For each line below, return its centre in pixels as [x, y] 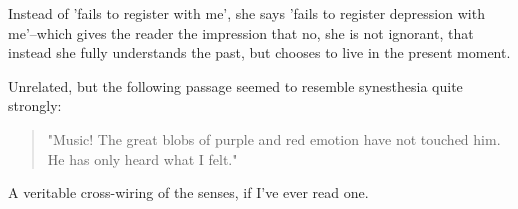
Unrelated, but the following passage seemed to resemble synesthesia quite [235, 85]
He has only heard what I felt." [142, 158]
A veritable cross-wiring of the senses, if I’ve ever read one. [188, 192]
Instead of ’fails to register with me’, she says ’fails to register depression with [246, 13]
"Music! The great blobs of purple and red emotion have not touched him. [274, 138]
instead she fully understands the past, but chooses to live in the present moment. [259, 52]
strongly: [35, 105]
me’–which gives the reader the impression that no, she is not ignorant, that [241, 32]
